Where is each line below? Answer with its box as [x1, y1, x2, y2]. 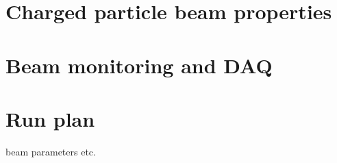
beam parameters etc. [5, 144, 96, 158]
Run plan [5, 104, 95, 132]
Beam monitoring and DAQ [5, 51, 273, 79]
